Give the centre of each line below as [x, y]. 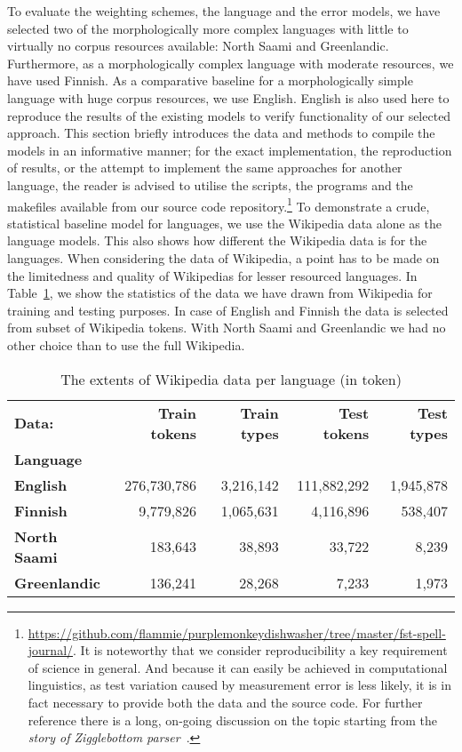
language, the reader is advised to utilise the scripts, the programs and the [210, 184]
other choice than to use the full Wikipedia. [126, 344]
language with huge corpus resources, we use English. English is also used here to [228, 97]
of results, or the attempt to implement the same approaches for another [205, 168]
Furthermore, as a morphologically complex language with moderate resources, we [231, 63]
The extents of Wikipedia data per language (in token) [231, 379]
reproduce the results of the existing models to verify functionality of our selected [229, 115]
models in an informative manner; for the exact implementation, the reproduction [230, 150]
